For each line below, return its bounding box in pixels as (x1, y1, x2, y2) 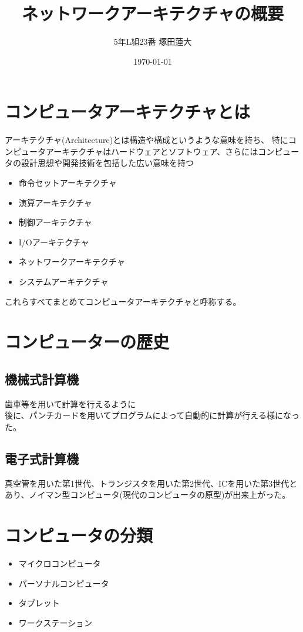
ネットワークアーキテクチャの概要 (21, 1, 284, 25)
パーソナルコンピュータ (18, 577, 109, 589)
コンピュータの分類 (5, 523, 153, 547)
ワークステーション (18, 616, 93, 628)
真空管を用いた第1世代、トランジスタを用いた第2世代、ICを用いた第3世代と (5, 477, 298, 489)
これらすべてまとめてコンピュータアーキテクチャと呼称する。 (5, 295, 241, 307)
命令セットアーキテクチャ (18, 177, 117, 189)
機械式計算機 (5, 370, 79, 388)
